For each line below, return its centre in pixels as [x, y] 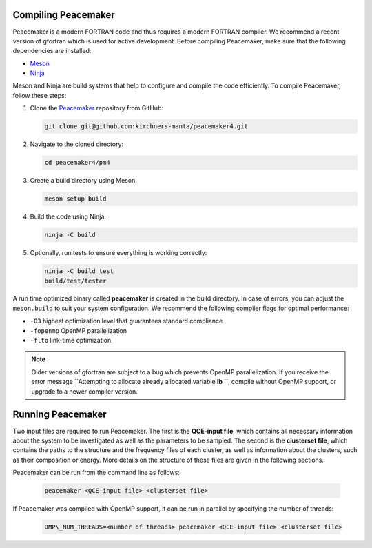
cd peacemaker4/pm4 [77, 163]
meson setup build [75, 199]
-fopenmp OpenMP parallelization [79, 330]
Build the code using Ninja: [68, 216]
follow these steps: [40, 95]
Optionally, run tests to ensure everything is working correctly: [118, 253]
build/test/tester [75, 281]
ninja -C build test [79, 271]
